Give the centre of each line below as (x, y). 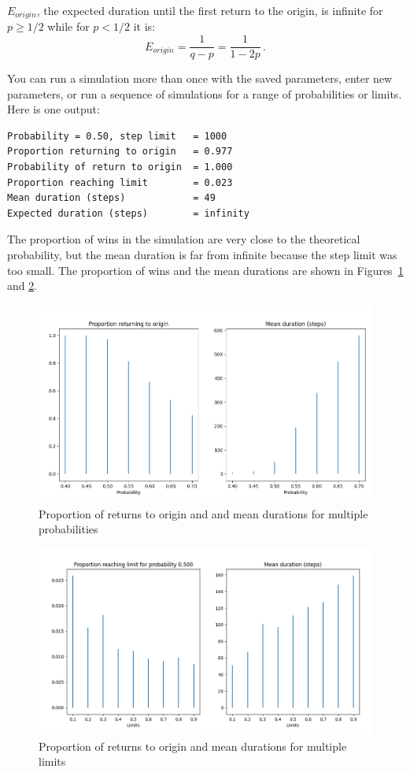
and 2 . (22, 286)
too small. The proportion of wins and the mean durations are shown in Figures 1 (205, 270)
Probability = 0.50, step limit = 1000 (117, 136)
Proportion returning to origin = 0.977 (120, 152)
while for (68, 26)
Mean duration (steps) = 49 (111, 198)
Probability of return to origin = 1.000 (120, 167)
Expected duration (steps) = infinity (128, 213)
